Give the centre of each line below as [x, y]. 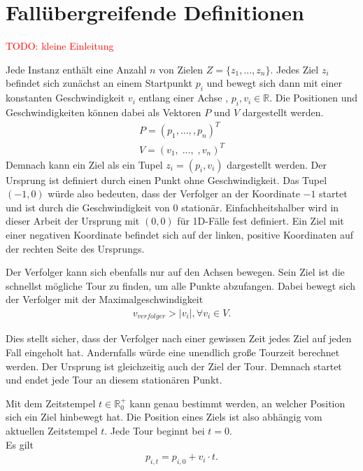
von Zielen [181, 69]
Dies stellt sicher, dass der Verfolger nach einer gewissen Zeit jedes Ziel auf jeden [179, 338]
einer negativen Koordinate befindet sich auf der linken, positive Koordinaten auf [179, 234]
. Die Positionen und [313, 98]
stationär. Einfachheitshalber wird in [260, 207]
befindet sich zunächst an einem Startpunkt [99, 83]
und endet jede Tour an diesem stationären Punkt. [114, 380]
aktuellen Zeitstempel [52, 430]
